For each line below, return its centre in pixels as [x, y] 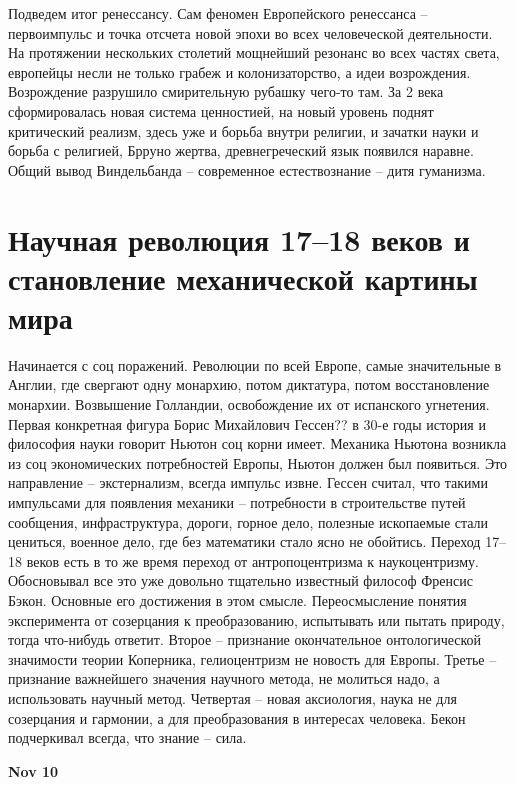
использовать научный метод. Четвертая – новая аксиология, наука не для [232, 697]
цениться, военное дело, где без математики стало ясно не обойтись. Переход [244, 541]
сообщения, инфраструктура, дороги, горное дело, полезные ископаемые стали [248, 521]
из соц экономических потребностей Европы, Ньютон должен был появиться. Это [258, 462]
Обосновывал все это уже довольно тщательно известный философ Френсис [240, 580]
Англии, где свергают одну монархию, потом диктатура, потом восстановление [249, 384]
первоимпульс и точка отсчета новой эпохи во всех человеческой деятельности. [250, 32]
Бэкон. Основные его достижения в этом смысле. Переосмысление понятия [237, 599]
